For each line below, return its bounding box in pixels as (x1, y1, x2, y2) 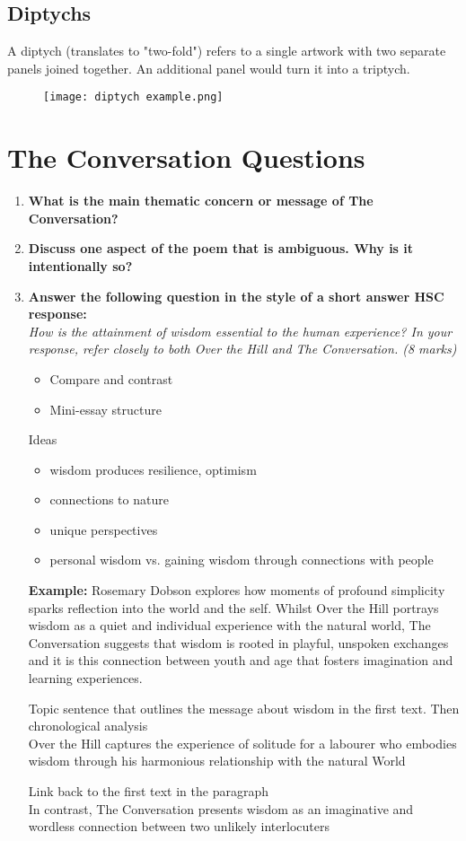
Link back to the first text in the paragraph (28, 782, 268, 801)
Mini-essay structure (49, 399, 162, 418)
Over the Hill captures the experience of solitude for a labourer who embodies (28, 733, 457, 752)
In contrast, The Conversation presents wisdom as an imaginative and (28, 799, 414, 818)
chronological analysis (28, 716, 148, 735)
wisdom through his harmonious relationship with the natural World (28, 751, 406, 770)
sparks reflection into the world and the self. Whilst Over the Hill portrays (28, 598, 439, 617)
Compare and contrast (49, 369, 173, 388)
